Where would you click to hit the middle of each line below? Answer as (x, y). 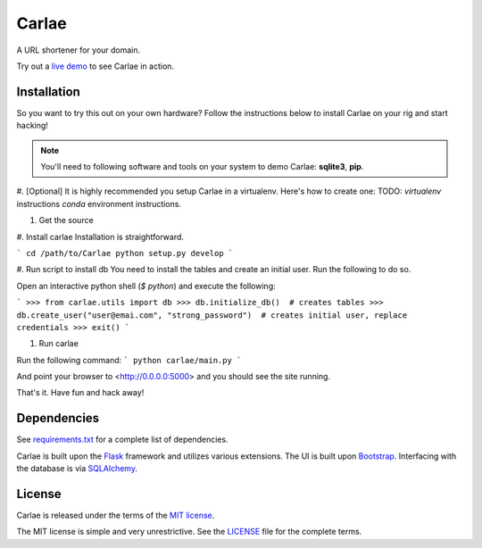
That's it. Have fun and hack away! (80, 393)
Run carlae (59, 344)
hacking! (33, 126)
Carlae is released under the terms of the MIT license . (116, 515)
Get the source (66, 220)
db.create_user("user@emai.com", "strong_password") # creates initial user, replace (212, 315)
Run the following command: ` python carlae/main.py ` (129, 360)
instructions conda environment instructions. (99, 203)
